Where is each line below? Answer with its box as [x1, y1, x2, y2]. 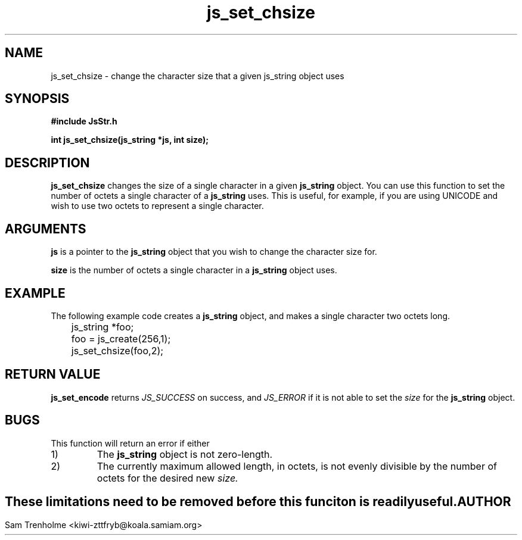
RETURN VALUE [5, 367, 101, 382]
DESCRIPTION [5, 155, 90, 170]
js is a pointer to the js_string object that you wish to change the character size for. [51, 246, 377, 257]
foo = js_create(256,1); [71, 332, 171, 345]
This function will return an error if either [51, 438, 210, 448]
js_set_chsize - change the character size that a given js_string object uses [51, 70, 344, 81]
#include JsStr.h [51, 116, 117, 127]
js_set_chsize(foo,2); [71, 344, 164, 357]
